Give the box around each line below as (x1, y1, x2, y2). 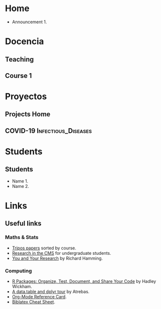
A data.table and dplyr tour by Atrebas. (12, 289, 89, 294)
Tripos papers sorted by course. (12, 245, 76, 251)
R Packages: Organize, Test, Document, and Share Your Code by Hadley (12, 278, 156, 284)
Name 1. (12, 178, 29, 184)
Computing (5, 267, 32, 274)
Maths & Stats (5, 234, 39, 241)
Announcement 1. (12, 19, 47, 25)
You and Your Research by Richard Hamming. (12, 255, 103, 261)
